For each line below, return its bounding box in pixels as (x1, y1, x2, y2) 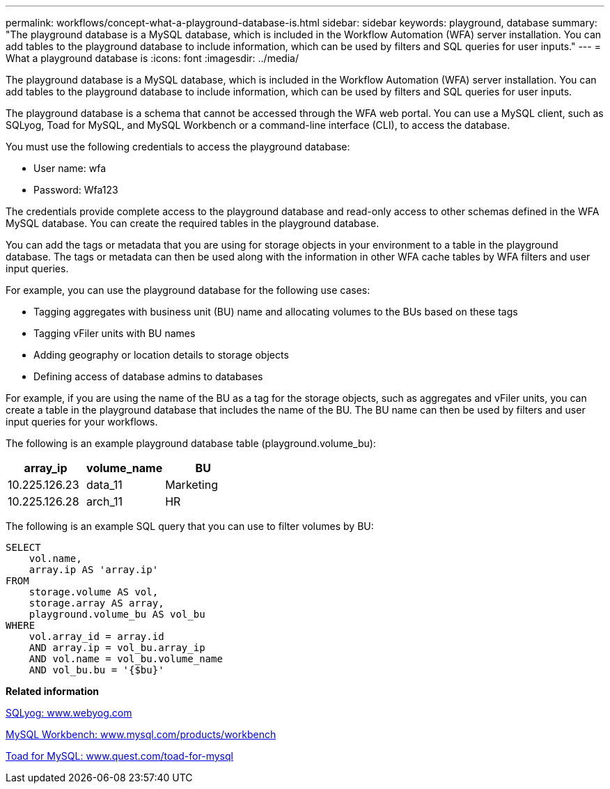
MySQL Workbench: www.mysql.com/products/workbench (6, 728, 276, 740)
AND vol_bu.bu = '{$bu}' (29, 664, 164, 675)
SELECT (6, 542, 41, 553)
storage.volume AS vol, (29, 586, 159, 597)
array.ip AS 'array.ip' (29, 564, 159, 575)
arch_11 (86, 494, 123, 508)
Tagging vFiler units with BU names (33, 327, 196, 339)
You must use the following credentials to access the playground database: (6, 141, 350, 153)
